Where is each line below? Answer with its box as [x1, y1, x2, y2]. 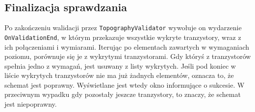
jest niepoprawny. [4, 99, 57, 109]
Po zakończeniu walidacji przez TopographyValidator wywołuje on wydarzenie [4, 22, 242, 33]
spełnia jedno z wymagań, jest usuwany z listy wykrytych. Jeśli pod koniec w [4, 60, 236, 71]
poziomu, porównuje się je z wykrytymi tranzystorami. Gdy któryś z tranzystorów [4, 51, 251, 61]
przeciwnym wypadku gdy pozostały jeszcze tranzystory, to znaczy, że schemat [4, 89, 241, 99]
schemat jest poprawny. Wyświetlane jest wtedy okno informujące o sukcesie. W [4, 79, 245, 90]
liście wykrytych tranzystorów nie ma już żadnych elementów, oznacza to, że [4, 70, 234, 80]
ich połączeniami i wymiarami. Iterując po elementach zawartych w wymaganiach [4, 41, 250, 52]
